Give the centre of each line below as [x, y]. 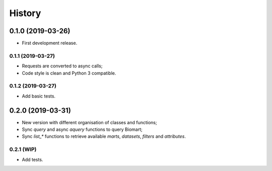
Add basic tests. [39, 96]
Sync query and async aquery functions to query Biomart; [82, 130]
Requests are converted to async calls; [62, 66]
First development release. [50, 43]
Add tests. [32, 159]
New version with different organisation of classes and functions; [89, 122]
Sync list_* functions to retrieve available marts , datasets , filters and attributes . [104, 136]
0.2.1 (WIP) [23, 149]
